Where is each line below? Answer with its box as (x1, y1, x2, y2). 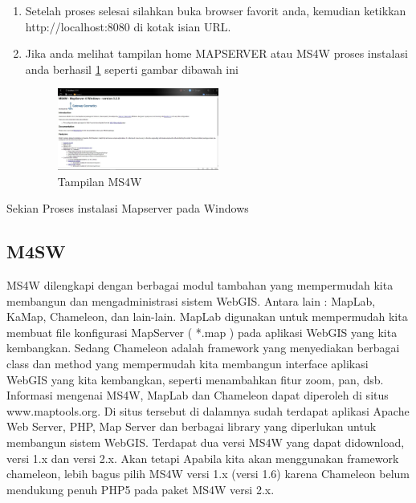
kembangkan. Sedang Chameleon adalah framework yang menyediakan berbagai (6, 339, 400, 356)
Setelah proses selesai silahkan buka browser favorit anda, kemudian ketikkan (25, 2, 406, 18)
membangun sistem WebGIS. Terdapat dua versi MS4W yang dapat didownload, (6, 434, 405, 450)
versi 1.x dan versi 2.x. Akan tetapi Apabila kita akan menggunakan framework (6, 449, 399, 466)
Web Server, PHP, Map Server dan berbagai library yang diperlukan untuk (6, 418, 377, 435)
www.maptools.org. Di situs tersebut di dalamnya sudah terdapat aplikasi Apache (6, 402, 410, 419)
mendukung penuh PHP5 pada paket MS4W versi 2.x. (6, 481, 275, 497)
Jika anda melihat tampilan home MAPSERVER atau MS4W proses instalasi (25, 45, 408, 62)
